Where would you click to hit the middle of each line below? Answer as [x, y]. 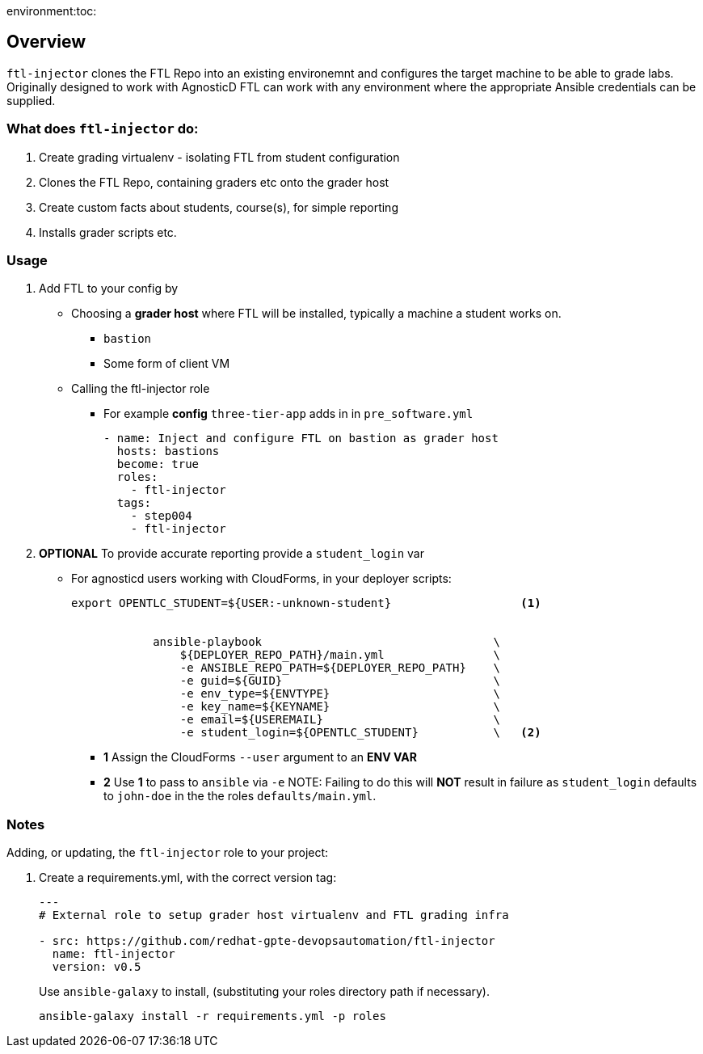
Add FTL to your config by [109, 289]
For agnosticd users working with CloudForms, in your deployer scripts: [261, 579]
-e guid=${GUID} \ [340, 681]
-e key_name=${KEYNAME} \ [340, 707]
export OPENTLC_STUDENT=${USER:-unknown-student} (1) [306, 603]
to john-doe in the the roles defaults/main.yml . [240, 796]
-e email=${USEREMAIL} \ [340, 720]
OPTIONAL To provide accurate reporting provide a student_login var [232, 554]
